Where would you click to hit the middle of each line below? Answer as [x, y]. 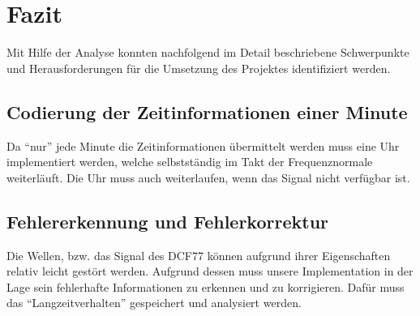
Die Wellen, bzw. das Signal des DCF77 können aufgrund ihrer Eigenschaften [199, 255]
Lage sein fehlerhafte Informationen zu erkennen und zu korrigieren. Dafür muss [206, 286]
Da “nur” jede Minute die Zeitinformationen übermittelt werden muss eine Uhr [203, 145]
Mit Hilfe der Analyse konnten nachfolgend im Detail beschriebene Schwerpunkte [208, 52]
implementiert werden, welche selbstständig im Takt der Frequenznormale [190, 162]
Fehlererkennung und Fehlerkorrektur [168, 221]
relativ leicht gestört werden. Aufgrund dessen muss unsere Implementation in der [210, 271]
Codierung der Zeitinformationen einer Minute [207, 111]
